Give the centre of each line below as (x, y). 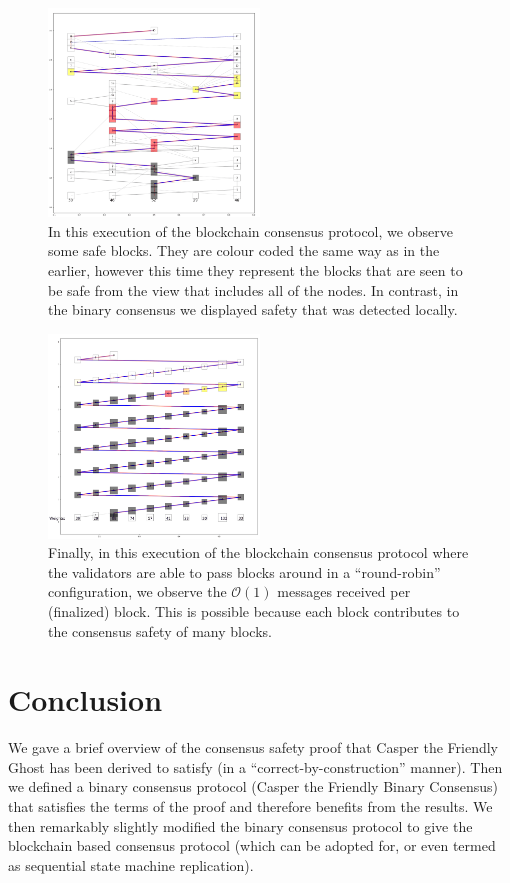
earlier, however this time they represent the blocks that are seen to (255, 269)
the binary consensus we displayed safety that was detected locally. (253, 309)
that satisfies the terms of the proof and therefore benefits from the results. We (250, 806)
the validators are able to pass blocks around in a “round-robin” (244, 571)
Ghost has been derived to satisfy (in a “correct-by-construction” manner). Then (255, 766)
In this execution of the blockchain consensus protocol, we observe (250, 230)
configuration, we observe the (137, 591)
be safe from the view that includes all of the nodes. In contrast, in (253, 289)
